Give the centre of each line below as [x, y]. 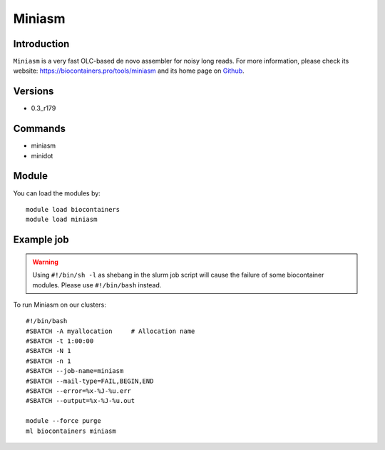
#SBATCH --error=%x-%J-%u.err [79, 391]
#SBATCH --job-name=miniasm [75, 371]
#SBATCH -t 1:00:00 [60, 341]
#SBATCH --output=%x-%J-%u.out [81, 401]
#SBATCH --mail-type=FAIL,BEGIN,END [90, 381]
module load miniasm [62, 220]
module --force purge [63, 421]
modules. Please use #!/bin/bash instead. [97, 285]
